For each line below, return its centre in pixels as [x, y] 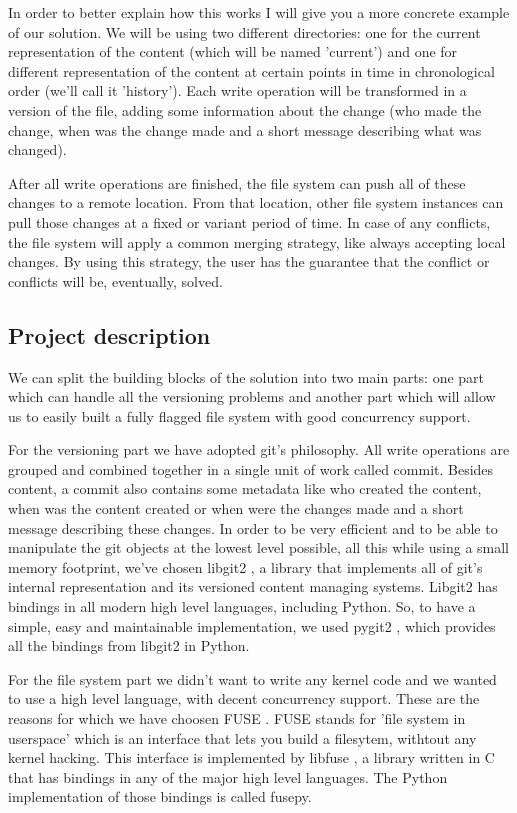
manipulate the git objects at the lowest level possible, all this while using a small [259, 547]
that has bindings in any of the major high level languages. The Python [228, 776]
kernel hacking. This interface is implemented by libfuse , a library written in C [251, 757]
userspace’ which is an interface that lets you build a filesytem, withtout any [242, 737]
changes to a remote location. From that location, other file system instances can [256, 202]
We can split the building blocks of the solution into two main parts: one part [246, 376]
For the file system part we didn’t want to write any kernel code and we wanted [252, 678]
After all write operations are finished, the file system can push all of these [237, 182]
